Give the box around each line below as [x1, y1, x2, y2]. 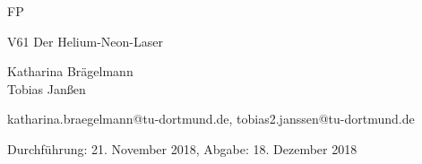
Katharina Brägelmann [7, 62, 133, 81]
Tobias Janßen [7, 79, 86, 98]
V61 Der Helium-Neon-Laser [7, 31, 163, 50]
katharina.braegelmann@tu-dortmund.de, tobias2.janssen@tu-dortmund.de [7, 109, 415, 128]
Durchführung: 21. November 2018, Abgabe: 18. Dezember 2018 [7, 139, 357, 158]
